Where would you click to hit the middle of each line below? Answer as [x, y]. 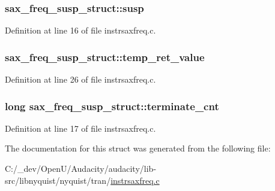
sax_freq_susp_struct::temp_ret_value [105, 57]
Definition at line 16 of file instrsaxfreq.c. [80, 30]
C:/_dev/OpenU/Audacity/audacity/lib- [81, 169]
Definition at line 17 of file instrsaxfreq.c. [80, 128]
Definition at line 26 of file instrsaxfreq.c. [80, 79]
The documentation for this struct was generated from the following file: [138, 148]
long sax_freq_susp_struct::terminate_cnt [112, 106]
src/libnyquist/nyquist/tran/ [58, 180]
